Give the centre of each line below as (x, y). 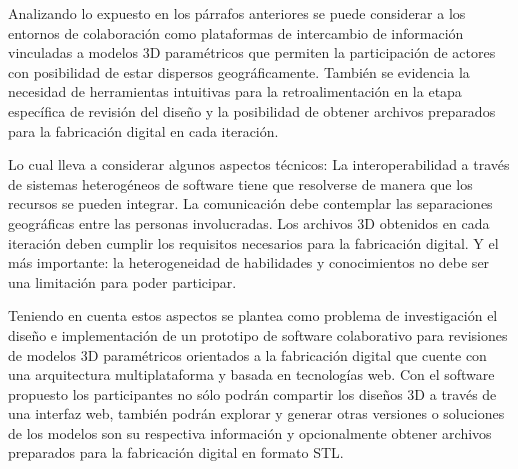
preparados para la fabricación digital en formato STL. (176, 452)
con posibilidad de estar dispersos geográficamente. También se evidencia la (239, 71)
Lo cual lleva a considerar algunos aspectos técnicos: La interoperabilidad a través (259, 164)
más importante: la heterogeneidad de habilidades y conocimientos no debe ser (249, 262)
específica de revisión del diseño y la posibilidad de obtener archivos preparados (252, 110)
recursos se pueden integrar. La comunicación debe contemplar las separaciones (250, 203)
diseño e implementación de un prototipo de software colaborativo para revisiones (258, 334)
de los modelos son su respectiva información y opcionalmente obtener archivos (250, 432)
